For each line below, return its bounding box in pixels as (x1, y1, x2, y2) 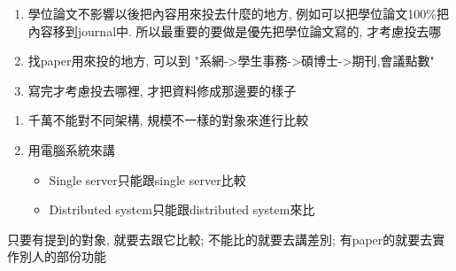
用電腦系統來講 (27, 140, 115, 159)
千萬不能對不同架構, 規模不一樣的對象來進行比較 (27, 111, 309, 129)
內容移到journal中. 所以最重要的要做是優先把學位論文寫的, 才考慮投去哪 (27, 21, 442, 40)
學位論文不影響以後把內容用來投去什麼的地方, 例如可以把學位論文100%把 (27, 4, 450, 22)
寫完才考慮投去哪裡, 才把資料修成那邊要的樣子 (27, 81, 297, 99)
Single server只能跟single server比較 (49, 170, 246, 189)
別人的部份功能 (19, 247, 106, 266)
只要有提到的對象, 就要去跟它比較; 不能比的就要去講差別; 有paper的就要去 (7, 229, 433, 248)
